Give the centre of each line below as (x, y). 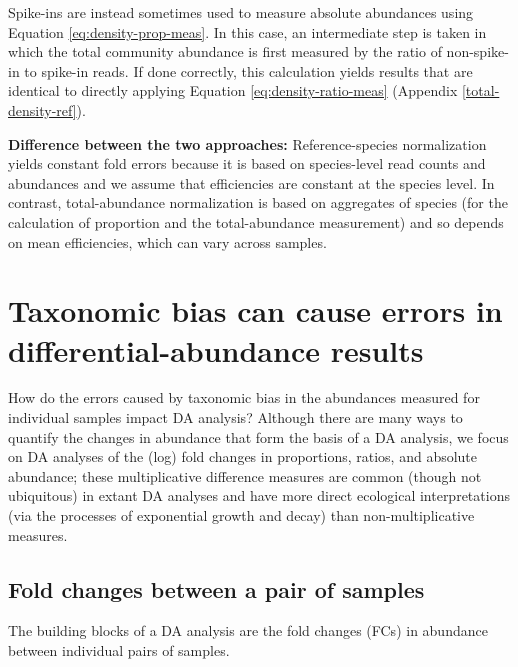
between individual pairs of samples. (119, 649)
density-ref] (42, 109)
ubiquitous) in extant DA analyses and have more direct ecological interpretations (259, 495)
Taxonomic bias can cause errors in (255, 310)
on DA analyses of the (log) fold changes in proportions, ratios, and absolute (243, 456)
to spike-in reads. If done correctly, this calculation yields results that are (248, 70)
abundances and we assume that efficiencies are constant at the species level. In (251, 182)
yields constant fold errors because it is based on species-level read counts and (247, 163)
